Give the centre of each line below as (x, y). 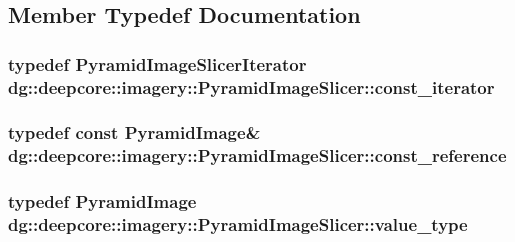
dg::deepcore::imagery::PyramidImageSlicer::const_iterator (251, 86)
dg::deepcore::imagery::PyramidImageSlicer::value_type (238, 224)
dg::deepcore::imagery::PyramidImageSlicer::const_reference (257, 155)
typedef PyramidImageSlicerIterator (157, 63)
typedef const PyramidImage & (134, 132)
